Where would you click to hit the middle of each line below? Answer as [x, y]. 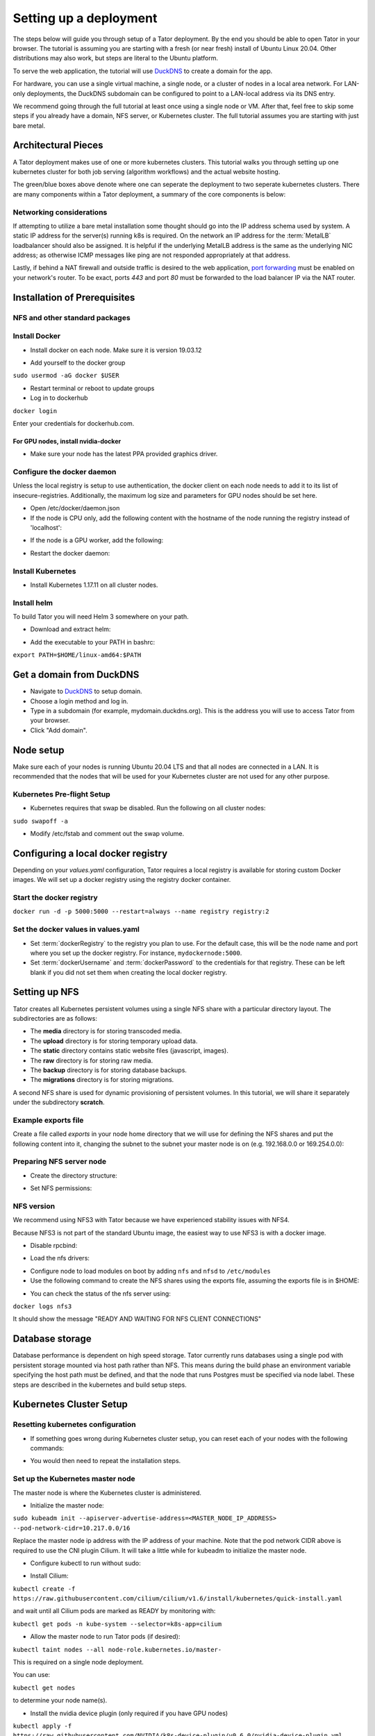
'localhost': [46, 527]
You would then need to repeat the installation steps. [106, 1461]
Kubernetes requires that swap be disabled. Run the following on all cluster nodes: [148, 808]
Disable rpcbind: [54, 1246]
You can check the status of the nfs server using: [101, 1293]
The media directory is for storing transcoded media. [106, 1031]
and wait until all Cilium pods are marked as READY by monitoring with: [114, 1611]
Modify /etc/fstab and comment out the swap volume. [107, 833]
